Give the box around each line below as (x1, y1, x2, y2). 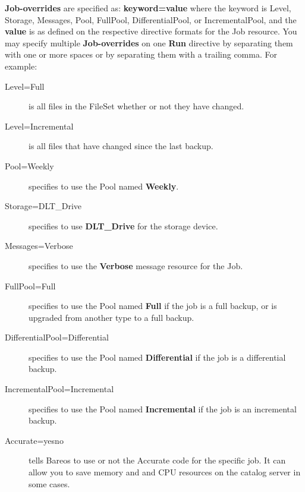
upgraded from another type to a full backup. (29, 311, 194, 323)
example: (5, 59, 37, 72)
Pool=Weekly (5, 159, 54, 172)
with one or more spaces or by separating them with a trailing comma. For (5, 48, 277, 61)
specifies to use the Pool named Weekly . (29, 179, 179, 192)
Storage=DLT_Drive (5, 200, 82, 212)
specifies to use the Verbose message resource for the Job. (29, 259, 243, 272)
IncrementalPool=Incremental (5, 383, 114, 395)
